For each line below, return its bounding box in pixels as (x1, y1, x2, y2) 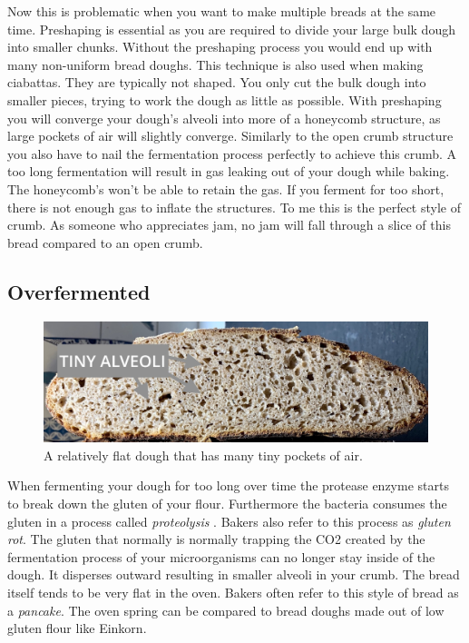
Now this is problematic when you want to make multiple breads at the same (7, 2, 436, 20)
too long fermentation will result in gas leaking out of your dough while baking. (7, 162, 450, 181)
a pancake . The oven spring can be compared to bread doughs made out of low (7, 600, 445, 619)
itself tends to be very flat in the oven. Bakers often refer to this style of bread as (7, 583, 459, 601)
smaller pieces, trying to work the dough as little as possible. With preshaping (7, 90, 442, 109)
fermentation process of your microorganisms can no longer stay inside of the (7, 547, 435, 566)
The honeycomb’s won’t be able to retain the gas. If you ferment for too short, (7, 179, 445, 198)
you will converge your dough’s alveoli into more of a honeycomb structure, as (7, 108, 441, 127)
